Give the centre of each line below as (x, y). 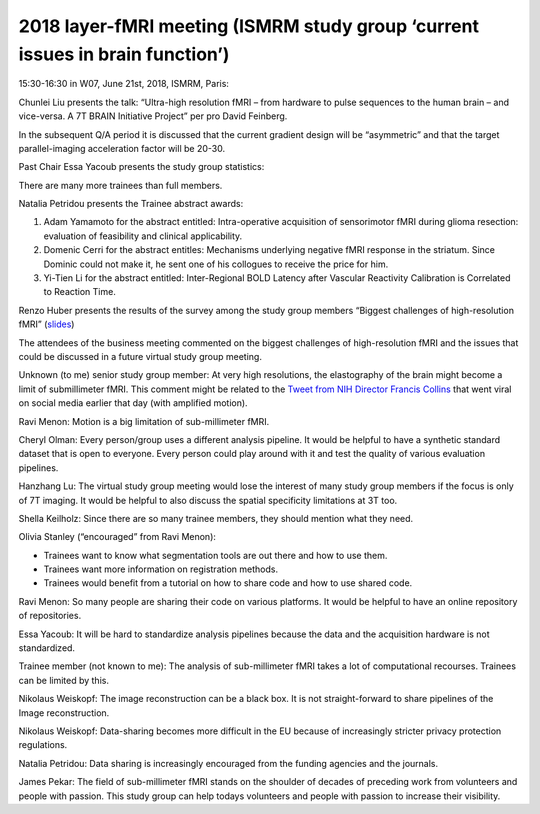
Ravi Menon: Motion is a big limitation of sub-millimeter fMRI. (144, 421)
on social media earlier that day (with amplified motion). (133, 403)
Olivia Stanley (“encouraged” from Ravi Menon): (117, 537)
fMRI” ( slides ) (46, 324)
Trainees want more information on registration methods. (161, 569)
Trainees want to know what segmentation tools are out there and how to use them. (215, 555)
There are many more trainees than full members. (120, 185)
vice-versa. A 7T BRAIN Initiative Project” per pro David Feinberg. (153, 116)
